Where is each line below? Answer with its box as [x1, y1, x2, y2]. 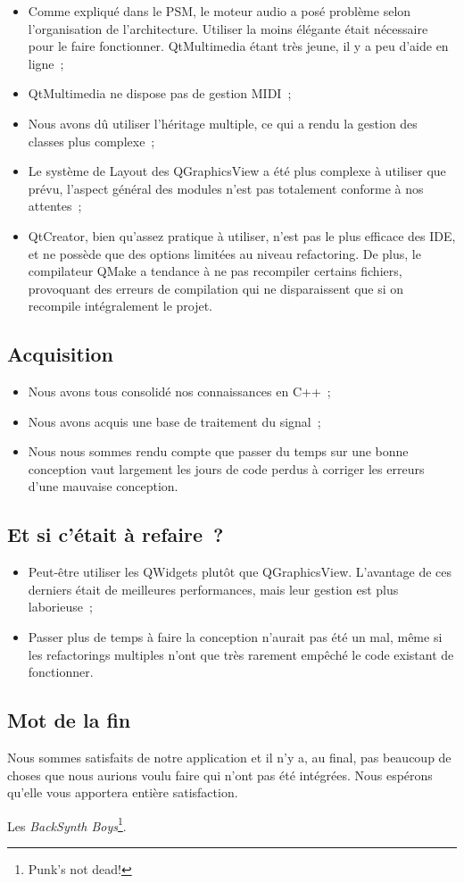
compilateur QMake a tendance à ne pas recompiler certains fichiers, [28, 262, 402, 280]
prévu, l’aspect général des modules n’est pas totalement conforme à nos [28, 179, 424, 197]
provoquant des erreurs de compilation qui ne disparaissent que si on [28, 279, 404, 297]
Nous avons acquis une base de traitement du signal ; [28, 412, 321, 430]
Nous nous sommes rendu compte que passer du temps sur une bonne [28, 442, 409, 461]
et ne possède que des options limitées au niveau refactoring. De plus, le [28, 244, 421, 262]
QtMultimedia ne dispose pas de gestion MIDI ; [28, 84, 292, 103]
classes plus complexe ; [28, 131, 155, 150]
